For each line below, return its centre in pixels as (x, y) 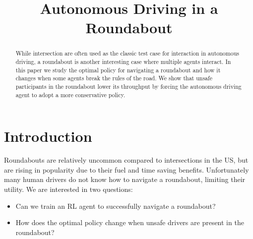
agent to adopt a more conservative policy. (70, 94)
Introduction (48, 136)
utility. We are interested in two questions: (68, 189)
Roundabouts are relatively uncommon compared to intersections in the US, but (126, 160)
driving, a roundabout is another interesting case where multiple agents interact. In (123, 62)
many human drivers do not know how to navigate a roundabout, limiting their (125, 179)
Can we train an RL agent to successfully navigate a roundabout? (116, 206)
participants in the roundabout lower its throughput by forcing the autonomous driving (128, 86)
